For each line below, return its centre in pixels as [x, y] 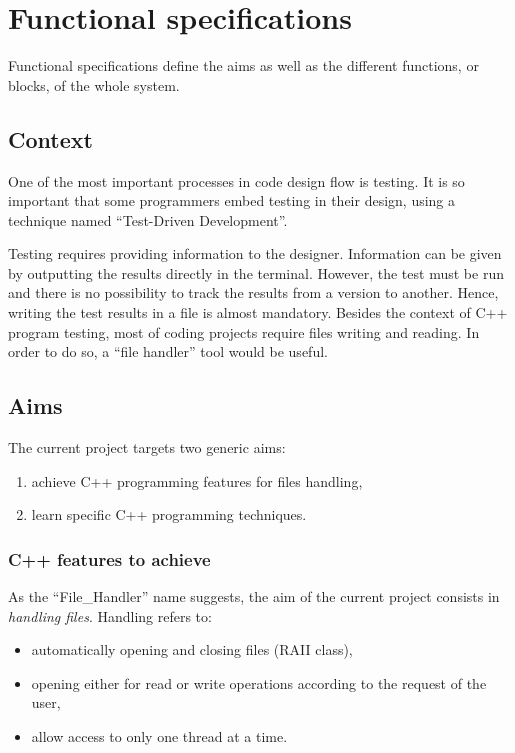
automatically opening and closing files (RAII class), [192, 649]
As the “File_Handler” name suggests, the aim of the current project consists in [254, 596]
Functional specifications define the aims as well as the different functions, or [243, 65]
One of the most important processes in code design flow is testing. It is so [236, 180]
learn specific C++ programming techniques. [169, 514]
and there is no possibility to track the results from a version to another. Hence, [253, 292]
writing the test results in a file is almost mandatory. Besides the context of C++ [258, 312]
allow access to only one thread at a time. [159, 736]
